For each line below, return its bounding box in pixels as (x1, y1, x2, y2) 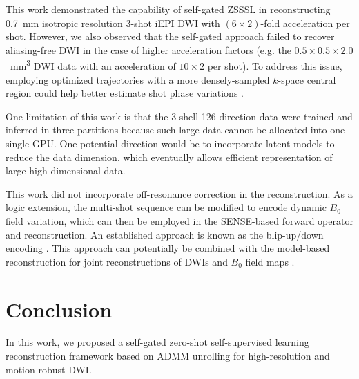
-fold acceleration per (260, 15, 350, 30)
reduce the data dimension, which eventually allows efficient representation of (6, 149, 333, 164)
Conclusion (6, 295, 113, 323)
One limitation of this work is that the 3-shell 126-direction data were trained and (6, 109, 353, 123)
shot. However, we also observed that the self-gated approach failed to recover (6, 29, 335, 44)
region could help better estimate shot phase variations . (6, 86, 244, 100)
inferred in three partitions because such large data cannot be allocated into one (6, 122, 345, 137)
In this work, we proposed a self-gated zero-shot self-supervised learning (6, 335, 309, 349)
